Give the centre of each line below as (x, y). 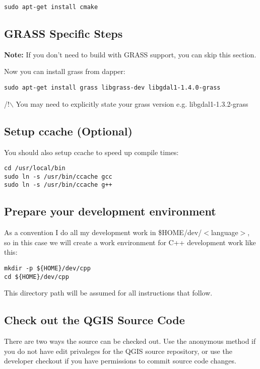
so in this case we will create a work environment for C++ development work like (130, 242)
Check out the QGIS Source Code (94, 320)
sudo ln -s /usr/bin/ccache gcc (58, 176)
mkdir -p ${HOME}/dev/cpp (47, 269)
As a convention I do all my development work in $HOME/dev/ (103, 232)
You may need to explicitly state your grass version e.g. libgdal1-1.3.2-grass (132, 103)
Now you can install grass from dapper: (65, 71)
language (224, 232)
